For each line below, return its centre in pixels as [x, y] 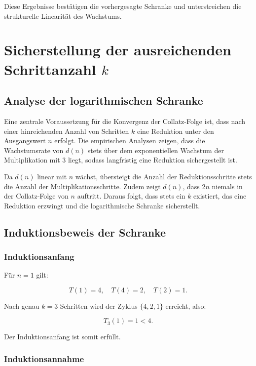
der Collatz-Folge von [36, 196]
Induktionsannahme [44, 359]
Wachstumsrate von [34, 150]
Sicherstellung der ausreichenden [118, 50]
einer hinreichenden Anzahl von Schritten [67, 131]
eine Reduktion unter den [175, 131]
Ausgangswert [25, 141]
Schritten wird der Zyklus [99, 305]
